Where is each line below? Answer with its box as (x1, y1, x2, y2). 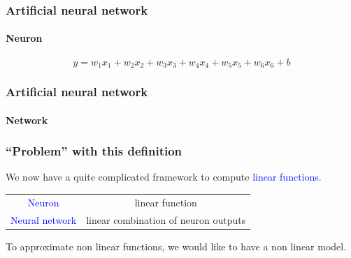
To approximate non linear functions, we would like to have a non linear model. (6, 238, 347, 253)
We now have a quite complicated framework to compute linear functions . (6, 169, 322, 184)
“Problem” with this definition (6, 142, 182, 160)
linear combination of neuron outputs (86, 212, 246, 227)
